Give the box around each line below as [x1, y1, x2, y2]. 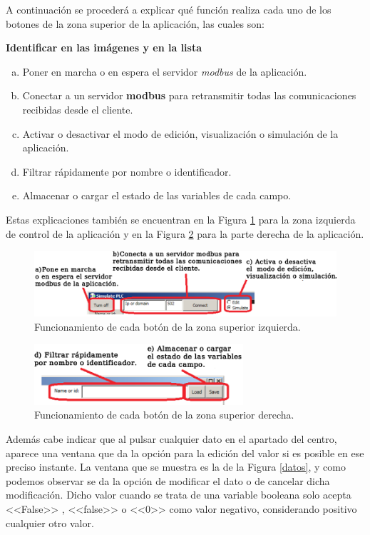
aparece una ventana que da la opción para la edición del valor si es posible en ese [6, 445, 364, 460]
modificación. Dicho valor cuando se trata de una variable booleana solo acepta [6, 487, 351, 502]
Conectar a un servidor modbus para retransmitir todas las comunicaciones [22, 88, 356, 103]
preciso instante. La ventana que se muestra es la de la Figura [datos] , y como [6, 459, 346, 474]
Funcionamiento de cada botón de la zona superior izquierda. [34, 319, 301, 334]
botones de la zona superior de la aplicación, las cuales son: [6, 16, 264, 31]
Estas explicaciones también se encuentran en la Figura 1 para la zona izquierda [6, 211, 356, 226]
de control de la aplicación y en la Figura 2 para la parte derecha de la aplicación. [6, 226, 364, 241]
